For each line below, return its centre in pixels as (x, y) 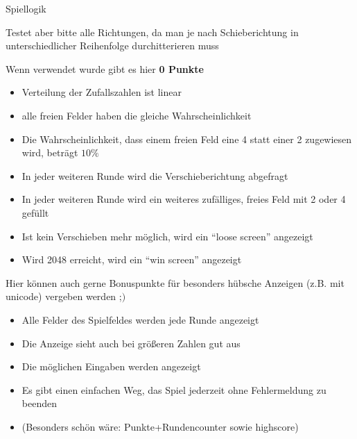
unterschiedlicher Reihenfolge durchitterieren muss (112, 45)
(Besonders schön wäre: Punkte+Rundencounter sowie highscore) (160, 426)
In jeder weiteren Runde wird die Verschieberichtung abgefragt (155, 175)
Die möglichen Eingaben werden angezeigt (111, 366)
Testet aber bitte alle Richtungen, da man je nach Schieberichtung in (152, 32)
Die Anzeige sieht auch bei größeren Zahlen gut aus (131, 343)
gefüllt (35, 212)
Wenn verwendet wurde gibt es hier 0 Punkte (105, 68)
